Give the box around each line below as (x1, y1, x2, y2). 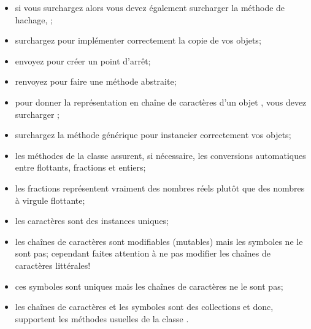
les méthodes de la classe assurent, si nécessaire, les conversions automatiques (15, 149, 306, 161)
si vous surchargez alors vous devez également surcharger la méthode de (15, 1, 285, 14)
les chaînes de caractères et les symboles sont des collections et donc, (15, 300, 274, 313)
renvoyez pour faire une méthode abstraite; (15, 75, 177, 88)
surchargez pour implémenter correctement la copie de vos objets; (15, 34, 261, 47)
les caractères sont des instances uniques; (15, 214, 169, 227)
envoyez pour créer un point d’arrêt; (15, 54, 151, 67)
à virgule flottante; (15, 193, 85, 206)
